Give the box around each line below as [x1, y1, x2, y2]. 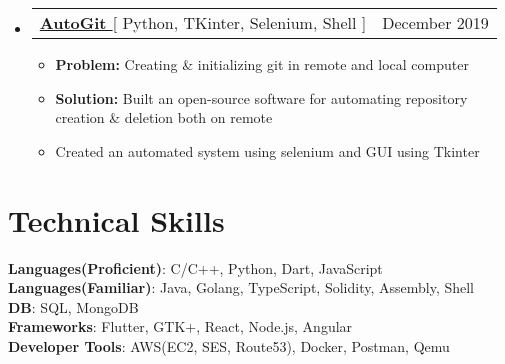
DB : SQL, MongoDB [8, 296, 139, 317]
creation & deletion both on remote [55, 107, 273, 128]
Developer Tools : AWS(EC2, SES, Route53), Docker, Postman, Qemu [8, 335, 450, 356]
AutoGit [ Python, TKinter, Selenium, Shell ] [39, 11, 367, 34]
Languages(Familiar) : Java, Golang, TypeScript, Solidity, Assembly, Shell [8, 277, 475, 298]
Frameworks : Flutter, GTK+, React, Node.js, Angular [8, 316, 353, 337]
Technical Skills [8, 199, 225, 240]
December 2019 [382, 11, 489, 34]
